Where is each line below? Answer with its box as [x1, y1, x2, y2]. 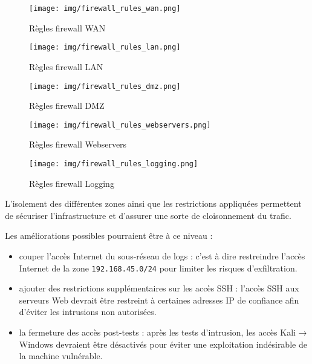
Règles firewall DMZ [29, 99, 105, 112]
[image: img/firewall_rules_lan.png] [29, 43, 181, 52]
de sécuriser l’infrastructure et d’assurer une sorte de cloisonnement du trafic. [5, 209, 291, 221]
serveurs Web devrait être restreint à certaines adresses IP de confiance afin [19, 293, 299, 306]
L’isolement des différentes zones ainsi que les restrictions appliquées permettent [5, 197, 302, 210]
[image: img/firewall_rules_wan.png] [29, 4, 181, 13]
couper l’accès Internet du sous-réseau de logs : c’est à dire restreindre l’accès [19, 250, 305, 262]
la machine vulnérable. [19, 349, 103, 362]
